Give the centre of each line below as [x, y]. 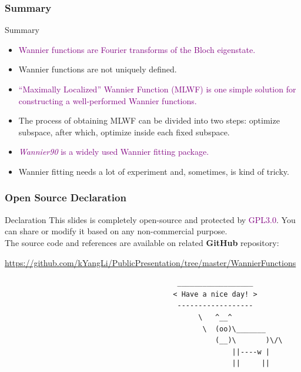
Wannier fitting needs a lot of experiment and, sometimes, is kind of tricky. [154, 171]
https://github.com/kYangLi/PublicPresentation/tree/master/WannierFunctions [150, 262]
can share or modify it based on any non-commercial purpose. [116, 231]
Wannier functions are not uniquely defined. [98, 69]
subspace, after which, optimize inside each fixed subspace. [124, 132]
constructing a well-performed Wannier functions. [108, 100]
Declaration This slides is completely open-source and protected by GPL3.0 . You [150, 219]
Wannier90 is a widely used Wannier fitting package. [114, 152]
